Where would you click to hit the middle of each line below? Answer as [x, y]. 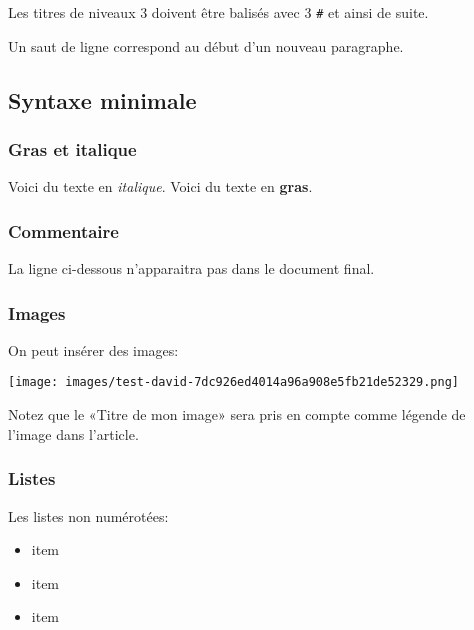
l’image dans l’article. [73, 433]
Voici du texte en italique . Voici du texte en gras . [160, 186]
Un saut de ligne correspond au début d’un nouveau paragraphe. [206, 45]
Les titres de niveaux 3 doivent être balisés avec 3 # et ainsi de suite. [218, 12]
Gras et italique [72, 148]
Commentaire [63, 230]
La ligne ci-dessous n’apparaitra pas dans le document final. [191, 268]
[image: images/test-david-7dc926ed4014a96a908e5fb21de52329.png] [234, 382]
